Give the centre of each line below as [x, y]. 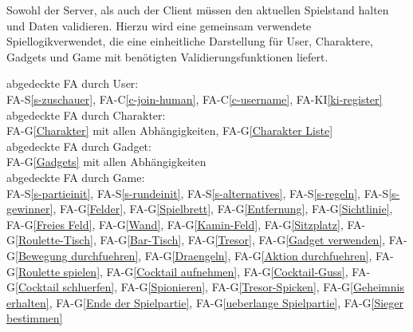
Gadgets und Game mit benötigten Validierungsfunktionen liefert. [167, 56]
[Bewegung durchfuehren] [77, 255]
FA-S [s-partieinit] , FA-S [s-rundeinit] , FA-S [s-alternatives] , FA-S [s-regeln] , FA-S [198, 193]
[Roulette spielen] [58, 271]
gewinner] [30, 209]
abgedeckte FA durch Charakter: [86, 115]
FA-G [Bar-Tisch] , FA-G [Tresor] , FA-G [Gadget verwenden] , [243, 240]
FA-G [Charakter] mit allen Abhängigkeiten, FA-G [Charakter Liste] [170, 130]
